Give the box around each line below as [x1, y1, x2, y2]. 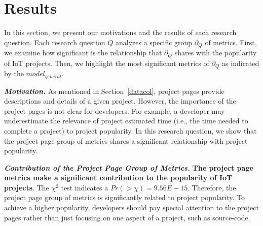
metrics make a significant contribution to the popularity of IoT [4, 172, 233, 183]
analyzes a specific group [116, 37, 193, 47]
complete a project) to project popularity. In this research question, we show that [4, 125, 257, 136]
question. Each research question [4, 37, 105, 47]
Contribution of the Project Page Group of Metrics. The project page [4, 162, 253, 173]
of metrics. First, [205, 37, 257, 47]
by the [4, 68, 24, 79]
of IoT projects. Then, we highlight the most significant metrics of [4, 57, 209, 68]
